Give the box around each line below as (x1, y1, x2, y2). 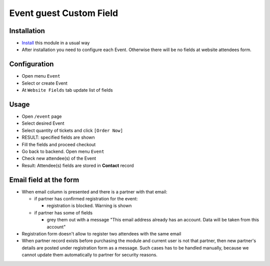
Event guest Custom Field (9, 8, 118, 19)
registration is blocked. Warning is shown (46, 203, 132, 209)
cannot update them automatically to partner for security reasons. (21, 252, 157, 258)
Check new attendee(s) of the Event (21, 155, 96, 161)
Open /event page (21, 113, 62, 120)
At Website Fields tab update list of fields (21, 87, 113, 93)
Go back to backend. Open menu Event (21, 148, 104, 154)
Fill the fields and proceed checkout (21, 141, 96, 147)
